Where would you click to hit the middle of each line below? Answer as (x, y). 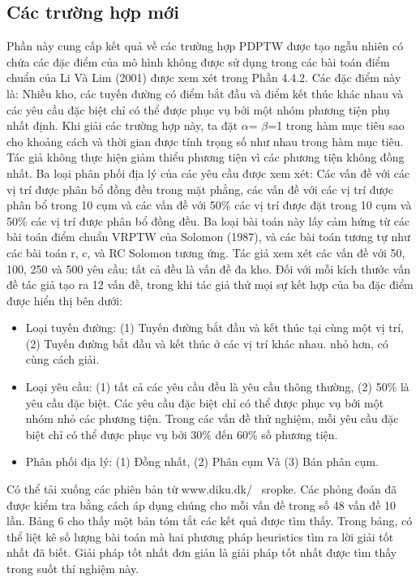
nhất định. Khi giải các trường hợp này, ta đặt (122, 125)
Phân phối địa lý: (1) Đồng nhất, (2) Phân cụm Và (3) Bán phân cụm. (202, 461)
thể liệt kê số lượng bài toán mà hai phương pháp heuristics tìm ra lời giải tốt (200, 536)
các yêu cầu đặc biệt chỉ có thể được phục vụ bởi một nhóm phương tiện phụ (198, 109)
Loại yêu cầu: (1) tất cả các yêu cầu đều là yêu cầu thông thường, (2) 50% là (217, 387)
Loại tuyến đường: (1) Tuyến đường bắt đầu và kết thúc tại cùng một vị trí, (214, 328)
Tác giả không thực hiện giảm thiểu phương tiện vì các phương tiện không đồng (206, 157)
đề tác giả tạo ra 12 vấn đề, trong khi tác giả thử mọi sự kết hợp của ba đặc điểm (210, 285)
